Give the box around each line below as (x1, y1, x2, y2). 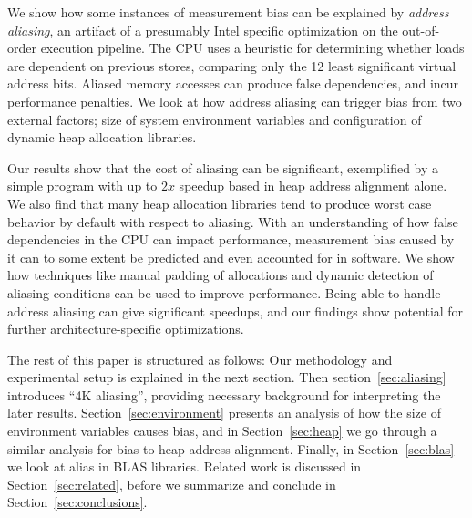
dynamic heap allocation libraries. (7, 128, 197, 147)
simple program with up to (7, 176, 158, 195)
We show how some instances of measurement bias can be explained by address (7, 3, 449, 21)
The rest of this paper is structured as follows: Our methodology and (7, 349, 393, 368)
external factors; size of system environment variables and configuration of (7, 109, 422, 129)
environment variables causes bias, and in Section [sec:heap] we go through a (7, 421, 437, 440)
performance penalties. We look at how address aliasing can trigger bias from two (7, 91, 462, 110)
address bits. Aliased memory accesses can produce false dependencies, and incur (7, 74, 459, 93)
